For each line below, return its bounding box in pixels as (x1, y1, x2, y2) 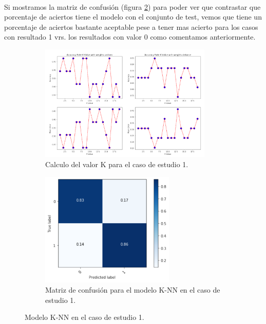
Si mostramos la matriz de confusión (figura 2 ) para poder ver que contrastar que (4, 1, 261, 12)
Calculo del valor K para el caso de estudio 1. (45, 159, 188, 170)
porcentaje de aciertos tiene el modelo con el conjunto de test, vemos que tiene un (4, 11, 262, 22)
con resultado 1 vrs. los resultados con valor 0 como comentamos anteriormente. (4, 31, 256, 42)
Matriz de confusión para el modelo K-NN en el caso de (45, 284, 220, 295)
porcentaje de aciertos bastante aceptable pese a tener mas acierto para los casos (4, 21, 258, 32)
